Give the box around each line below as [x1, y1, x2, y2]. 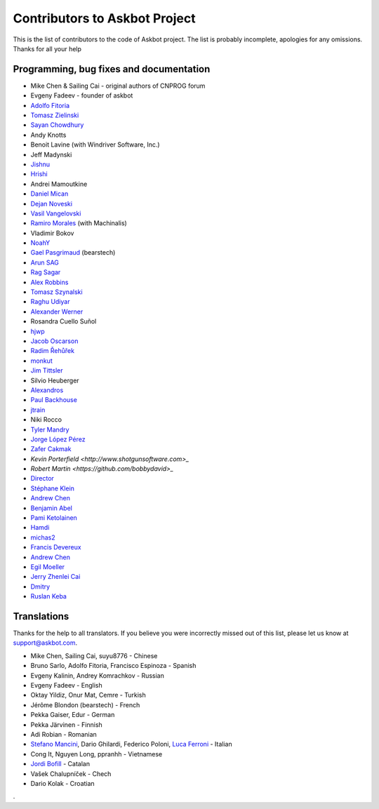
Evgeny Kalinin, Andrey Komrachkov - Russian [30, 671, 165, 680]
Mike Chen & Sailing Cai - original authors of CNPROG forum [30, 81, 206, 90]
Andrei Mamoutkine [30, 180, 88, 188]
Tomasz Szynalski [30, 288, 84, 296]
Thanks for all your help [13, 44, 82, 53]
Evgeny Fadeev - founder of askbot [30, 91, 133, 100]
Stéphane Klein [30, 484, 75, 493]
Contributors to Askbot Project [13, 11, 196, 26]
